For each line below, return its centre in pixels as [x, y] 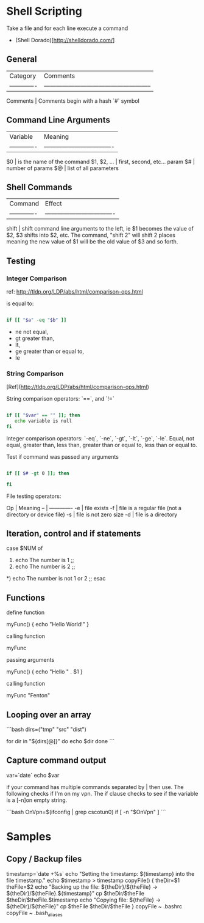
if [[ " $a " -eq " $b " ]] [37, 320]
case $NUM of [25, 548]
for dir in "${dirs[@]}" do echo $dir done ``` [60, 741]
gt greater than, [35, 338]
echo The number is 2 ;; [45, 566]
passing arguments [30, 660]
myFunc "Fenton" [28, 695]
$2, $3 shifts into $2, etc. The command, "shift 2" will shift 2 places [91, 235]
